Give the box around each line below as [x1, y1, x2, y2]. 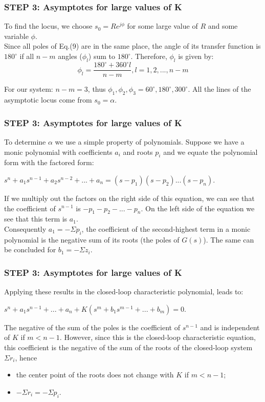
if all [19, 51, 34, 61]
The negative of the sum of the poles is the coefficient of [4, 321, 180, 332]
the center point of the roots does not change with [16, 369, 174, 380]
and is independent [200, 321, 260, 332]
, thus [87, 84, 106, 94]
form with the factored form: [4, 157, 94, 168]
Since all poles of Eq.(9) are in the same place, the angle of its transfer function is [4, 41, 261, 51]
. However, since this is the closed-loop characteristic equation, [59, 332, 256, 343]
